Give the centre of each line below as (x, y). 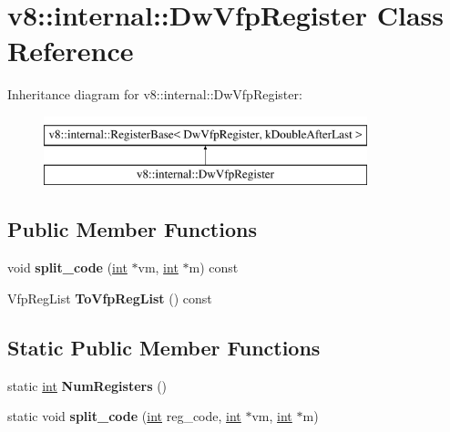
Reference (71, 51)
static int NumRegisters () (87, 385)
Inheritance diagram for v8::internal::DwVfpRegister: (155, 94)
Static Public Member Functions (164, 347)
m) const (214, 267)
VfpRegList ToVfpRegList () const (110, 298)
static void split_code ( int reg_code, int (124, 416)
